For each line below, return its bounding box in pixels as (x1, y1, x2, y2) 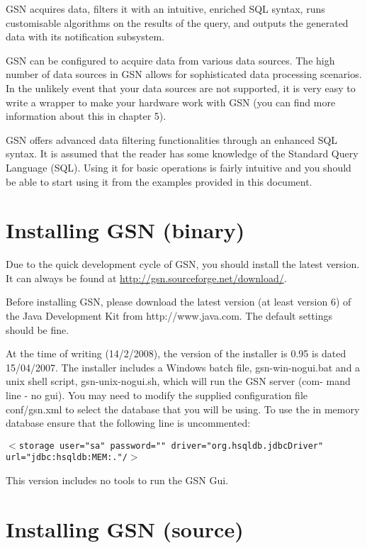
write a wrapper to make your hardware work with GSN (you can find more (6, 94, 336, 109)
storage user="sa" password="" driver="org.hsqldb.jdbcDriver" (18, 440, 324, 451)
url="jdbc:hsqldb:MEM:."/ (6, 452, 128, 463)
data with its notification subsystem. (6, 29, 164, 44)
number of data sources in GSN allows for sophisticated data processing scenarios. (6, 67, 362, 82)
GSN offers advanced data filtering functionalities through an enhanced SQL (6, 132, 338, 147)
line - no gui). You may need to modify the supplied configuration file (6, 388, 307, 402)
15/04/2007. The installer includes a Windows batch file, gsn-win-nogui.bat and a (6, 359, 361, 374)
